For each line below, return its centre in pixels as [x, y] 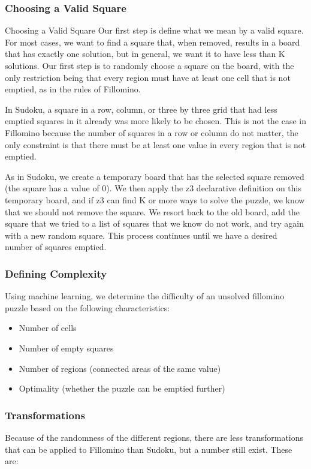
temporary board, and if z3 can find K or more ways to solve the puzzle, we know [155, 199]
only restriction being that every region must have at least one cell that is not [148, 77]
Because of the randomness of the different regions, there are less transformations [154, 437]
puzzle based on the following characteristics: [87, 307]
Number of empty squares [66, 348]
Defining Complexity [56, 273]
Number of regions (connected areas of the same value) [120, 368]
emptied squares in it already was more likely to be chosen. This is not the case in [156, 121]
